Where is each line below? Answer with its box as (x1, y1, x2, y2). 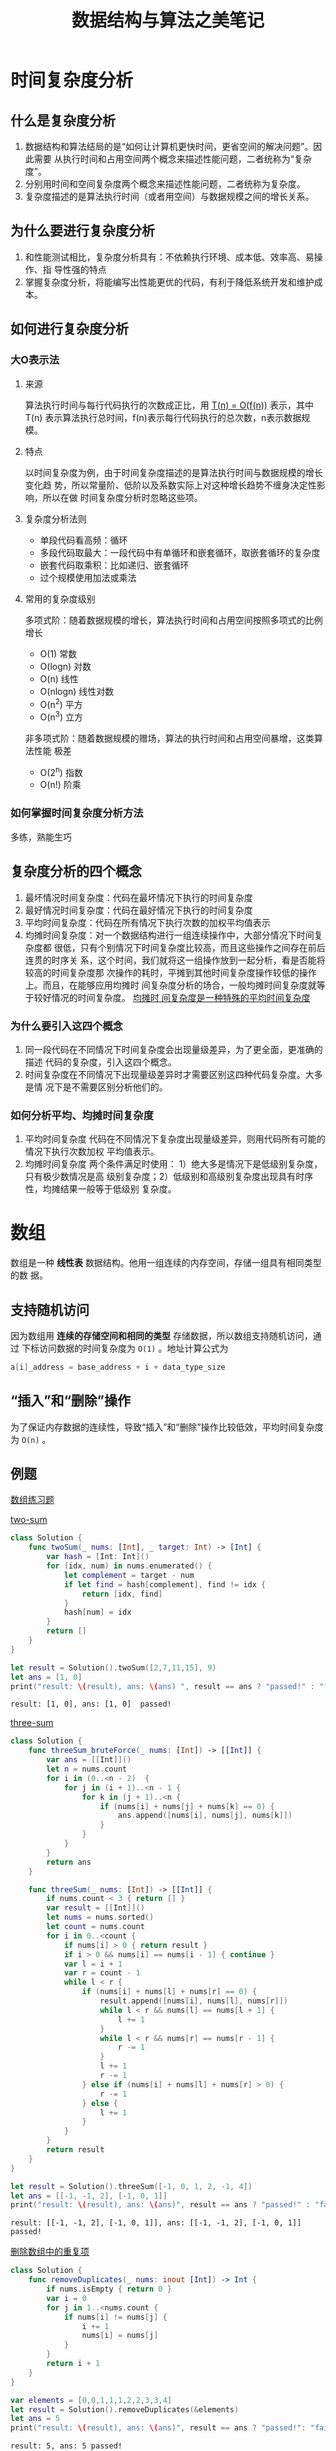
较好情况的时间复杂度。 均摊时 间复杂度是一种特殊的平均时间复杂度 (33, 991, 311, 1003)
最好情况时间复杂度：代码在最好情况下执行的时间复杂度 (24, 904, 253, 916)
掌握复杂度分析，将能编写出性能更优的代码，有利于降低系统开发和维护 (24, 276, 315, 288)
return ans (46, 1857, 92, 1867)
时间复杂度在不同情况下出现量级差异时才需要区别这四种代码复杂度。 (24, 1068, 306, 1080)
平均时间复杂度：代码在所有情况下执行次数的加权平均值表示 (24, 916, 271, 928)
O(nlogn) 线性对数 (39, 685, 115, 697)
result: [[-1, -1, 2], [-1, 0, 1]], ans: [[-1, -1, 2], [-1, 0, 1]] (10, 2218, 302, 2228)
